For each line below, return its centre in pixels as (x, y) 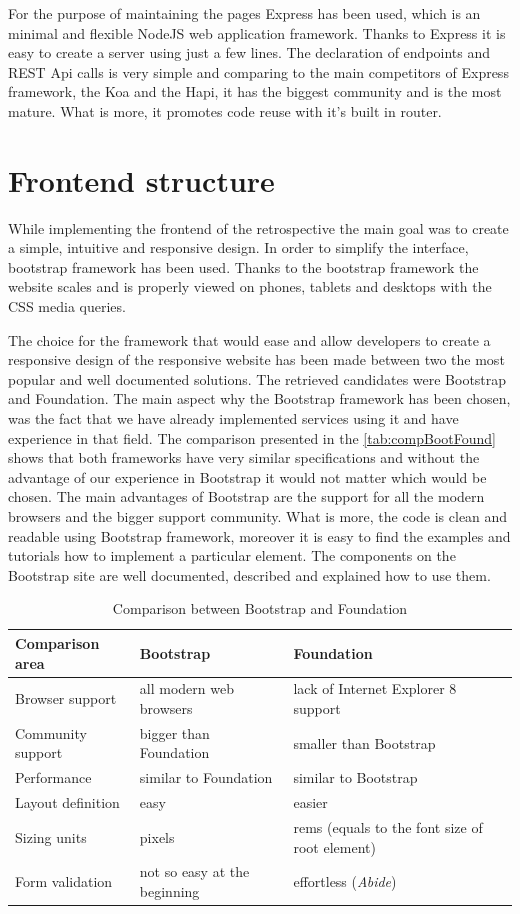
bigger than (174, 732)
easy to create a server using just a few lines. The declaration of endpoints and (249, 52)
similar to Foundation (206, 777)
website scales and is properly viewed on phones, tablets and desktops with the (250, 286)
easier (310, 802)
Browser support (66, 698)
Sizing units (51, 836)
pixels (157, 836)
